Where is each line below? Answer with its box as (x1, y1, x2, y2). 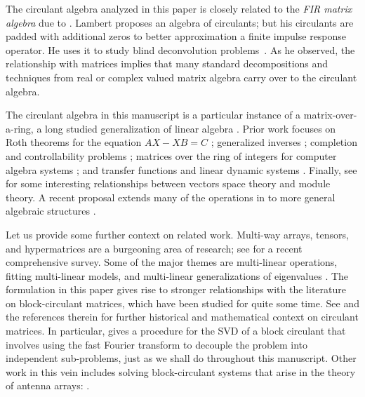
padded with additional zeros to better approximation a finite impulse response (6, 29, 347, 43)
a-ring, (6, 121, 34, 135)
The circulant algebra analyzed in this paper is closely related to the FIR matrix (6, 1, 352, 15)
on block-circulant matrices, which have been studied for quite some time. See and (6, 295, 359, 310)
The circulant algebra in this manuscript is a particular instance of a (6, 107, 301, 122)
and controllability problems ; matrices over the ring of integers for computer (6, 148, 337, 163)
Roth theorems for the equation (6, 135, 142, 149)
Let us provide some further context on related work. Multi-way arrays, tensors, (6, 227, 349, 241)
